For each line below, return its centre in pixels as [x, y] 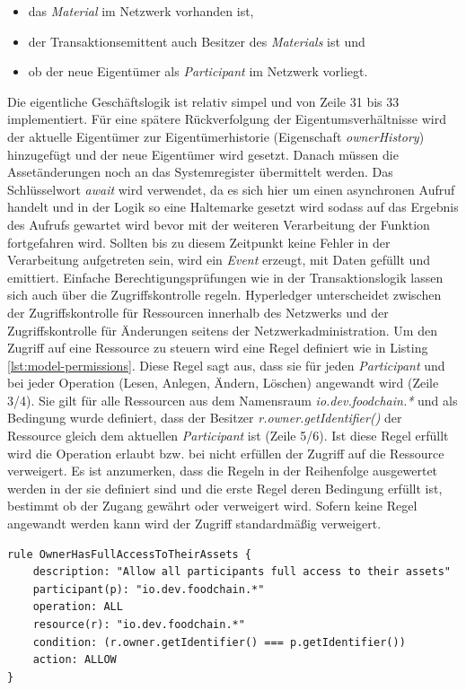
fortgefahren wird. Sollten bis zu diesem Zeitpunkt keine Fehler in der [199, 242]
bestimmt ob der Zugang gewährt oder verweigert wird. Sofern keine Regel [212, 506]
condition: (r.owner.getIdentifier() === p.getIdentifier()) [219, 642]
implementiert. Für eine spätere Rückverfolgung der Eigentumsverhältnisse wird [227, 119]
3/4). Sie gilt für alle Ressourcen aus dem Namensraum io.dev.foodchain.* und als [233, 400]
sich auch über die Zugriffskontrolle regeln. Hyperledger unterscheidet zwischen [224, 295]
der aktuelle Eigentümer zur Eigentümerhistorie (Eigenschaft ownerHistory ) [216, 136]
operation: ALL [78, 607]
